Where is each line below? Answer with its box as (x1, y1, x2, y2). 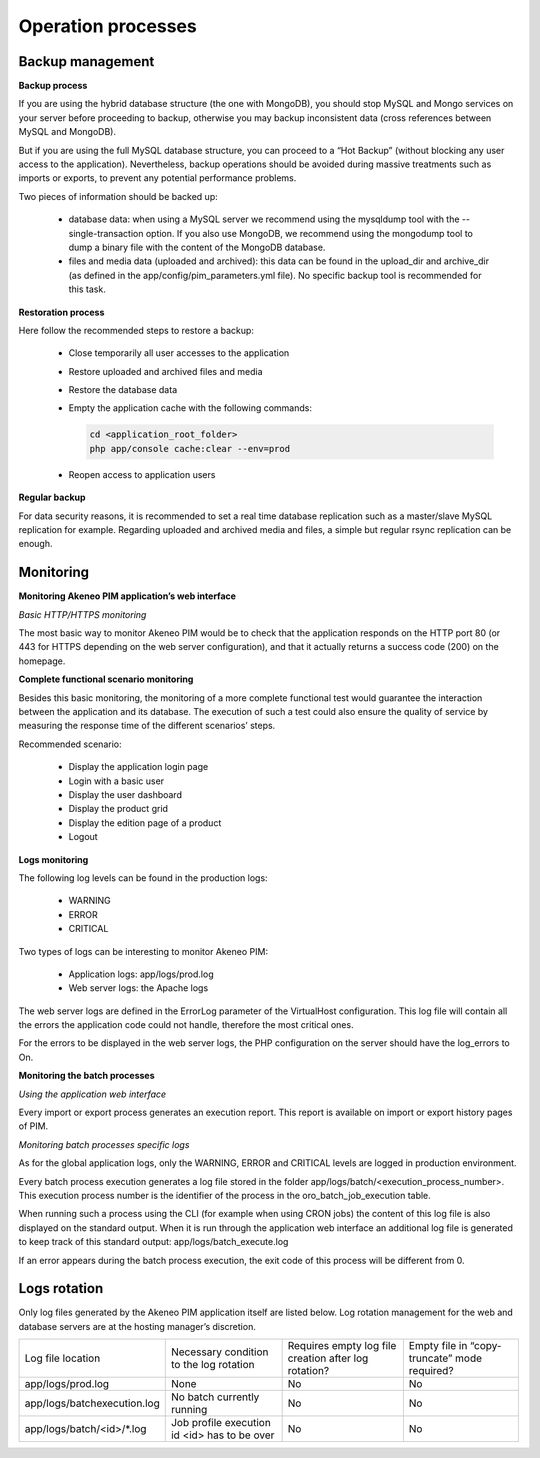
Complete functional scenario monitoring (18, 673, 194, 685)
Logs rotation (18, 1280, 104, 1297)
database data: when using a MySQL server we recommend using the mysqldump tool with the (68, 213, 460, 225)
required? (408, 1364, 454, 1378)
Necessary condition (170, 1345, 269, 1359)
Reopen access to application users (68, 468, 216, 480)
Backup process (18, 80, 88, 92)
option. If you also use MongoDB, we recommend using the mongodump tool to (145, 227, 474, 239)
